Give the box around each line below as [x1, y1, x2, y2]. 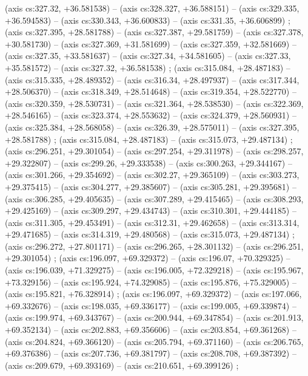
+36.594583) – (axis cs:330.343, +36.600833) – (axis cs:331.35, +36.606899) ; [5, 13, 290, 26]
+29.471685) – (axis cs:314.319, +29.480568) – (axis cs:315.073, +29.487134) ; [5, 228, 295, 241]
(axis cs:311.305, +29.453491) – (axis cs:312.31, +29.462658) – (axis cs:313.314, [5, 216, 300, 228]
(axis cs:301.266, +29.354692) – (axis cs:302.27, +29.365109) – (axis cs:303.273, [5, 168, 300, 181]
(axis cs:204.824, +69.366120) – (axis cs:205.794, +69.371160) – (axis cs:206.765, [5, 335, 304, 347]
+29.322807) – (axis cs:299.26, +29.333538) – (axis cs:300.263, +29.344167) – [5, 156, 292, 169]
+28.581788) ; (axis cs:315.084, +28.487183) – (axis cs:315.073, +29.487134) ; [5, 132, 293, 145]
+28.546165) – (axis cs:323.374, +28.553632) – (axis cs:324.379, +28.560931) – [5, 109, 296, 121]
